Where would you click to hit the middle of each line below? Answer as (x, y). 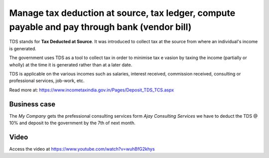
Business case (32, 104)
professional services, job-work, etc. (47, 81)
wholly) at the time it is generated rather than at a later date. (71, 65)
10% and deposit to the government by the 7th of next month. (72, 123)
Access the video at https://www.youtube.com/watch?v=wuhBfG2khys (82, 149)
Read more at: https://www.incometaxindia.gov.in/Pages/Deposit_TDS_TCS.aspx (92, 90)
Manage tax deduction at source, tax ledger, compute (122, 13)
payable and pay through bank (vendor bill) (100, 27)
